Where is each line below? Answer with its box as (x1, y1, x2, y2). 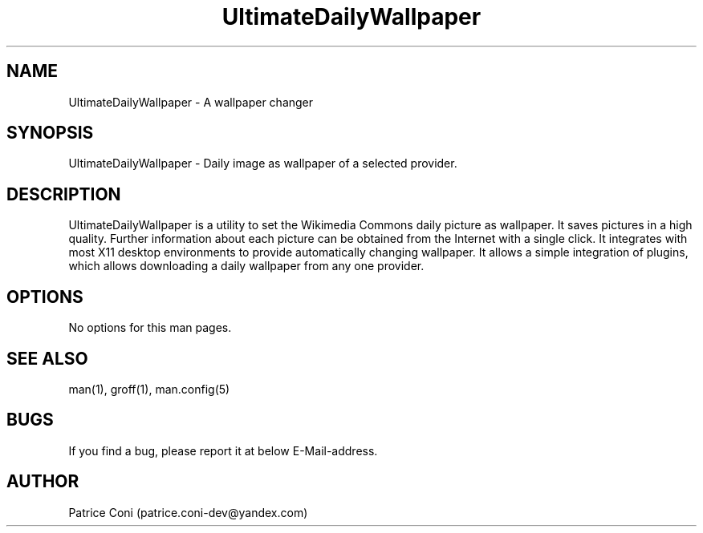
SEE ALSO (6, 348, 88, 369)
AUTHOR (6, 471, 79, 492)
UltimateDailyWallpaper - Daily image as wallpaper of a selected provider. (68, 156, 457, 171)
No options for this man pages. (68, 321, 232, 335)
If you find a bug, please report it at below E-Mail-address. (68, 443, 378, 458)
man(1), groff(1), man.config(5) (68, 382, 230, 396)
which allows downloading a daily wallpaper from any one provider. (68, 259, 425, 273)
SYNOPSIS (6, 123, 94, 143)
